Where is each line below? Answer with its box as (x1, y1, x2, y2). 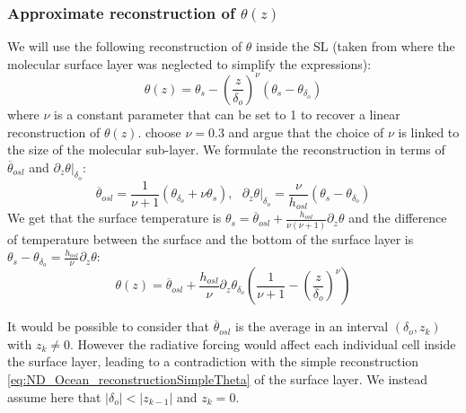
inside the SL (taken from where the (256, 37, 455, 56)
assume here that (7, 387, 101, 406)
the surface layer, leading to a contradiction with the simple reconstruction (7, 352, 419, 371)
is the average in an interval (235, 317, 389, 336)
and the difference (348, 208, 447, 227)
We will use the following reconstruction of (7, 37, 242, 56)
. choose (137, 122, 181, 141)
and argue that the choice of (228, 122, 384, 141)
